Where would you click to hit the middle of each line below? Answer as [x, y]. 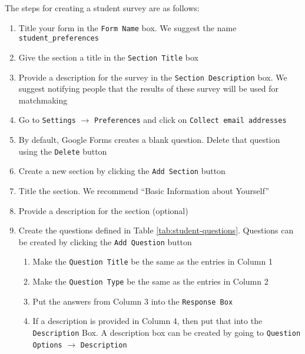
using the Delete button [63, 151]
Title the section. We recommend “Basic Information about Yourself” [144, 190]
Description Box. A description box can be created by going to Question [167, 332]
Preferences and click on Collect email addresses [190, 120]
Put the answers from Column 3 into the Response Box [133, 301]
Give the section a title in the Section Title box [108, 57]
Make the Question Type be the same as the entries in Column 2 [150, 281]
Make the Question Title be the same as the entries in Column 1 [152, 261]
